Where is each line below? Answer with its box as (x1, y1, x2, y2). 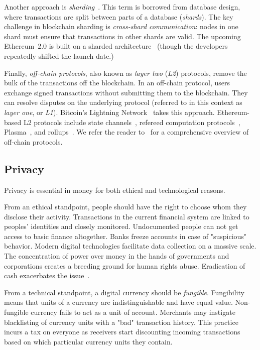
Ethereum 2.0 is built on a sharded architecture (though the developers (4, 41, 228, 51)
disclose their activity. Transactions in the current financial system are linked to (4, 211, 249, 221)
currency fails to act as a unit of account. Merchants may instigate (31, 307, 235, 317)
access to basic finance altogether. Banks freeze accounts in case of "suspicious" (4, 230, 247, 241)
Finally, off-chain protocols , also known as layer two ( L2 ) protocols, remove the (4, 67, 247, 78)
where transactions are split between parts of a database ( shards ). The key (4, 11, 233, 22)
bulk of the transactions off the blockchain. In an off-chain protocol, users (4, 77, 230, 88)
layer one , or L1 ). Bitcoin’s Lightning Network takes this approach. (4, 106, 215, 117)
